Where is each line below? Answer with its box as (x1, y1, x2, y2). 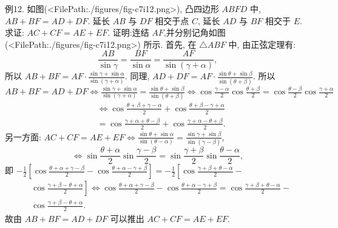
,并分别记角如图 (163, 26, 226, 39)
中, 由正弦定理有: (228, 37, 296, 50)
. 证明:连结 (107, 26, 149, 39)
